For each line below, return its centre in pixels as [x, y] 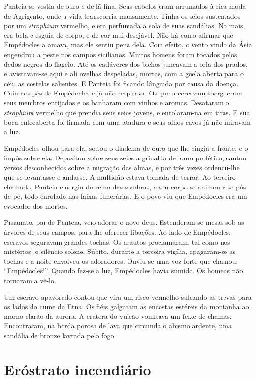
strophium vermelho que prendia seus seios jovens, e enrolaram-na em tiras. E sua [127, 112]
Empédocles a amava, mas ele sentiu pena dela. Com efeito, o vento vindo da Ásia [128, 45]
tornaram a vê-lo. [30, 280]
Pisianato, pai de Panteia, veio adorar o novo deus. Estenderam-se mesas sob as [124, 222]
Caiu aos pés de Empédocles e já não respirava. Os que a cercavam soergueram [123, 93]
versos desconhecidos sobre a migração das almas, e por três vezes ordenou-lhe [122, 167]
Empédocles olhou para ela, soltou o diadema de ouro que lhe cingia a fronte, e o [126, 148]
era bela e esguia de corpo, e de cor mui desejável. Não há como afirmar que [119, 35]
